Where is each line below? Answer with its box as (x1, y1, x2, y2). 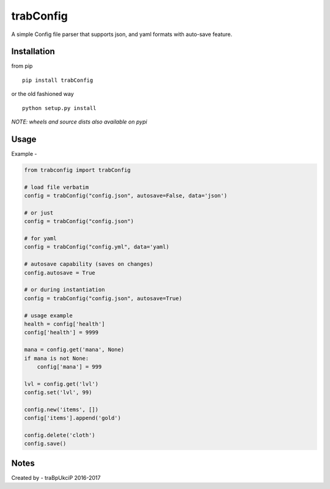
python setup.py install (22, 105, 97, 111)
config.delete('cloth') (24, 432, 96, 439)
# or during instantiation (24, 286, 105, 293)
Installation (11, 46, 55, 57)
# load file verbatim (24, 183, 89, 191)
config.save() (24, 440, 67, 447)
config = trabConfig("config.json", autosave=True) (24, 295, 183, 302)
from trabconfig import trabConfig (24, 166, 131, 174)
